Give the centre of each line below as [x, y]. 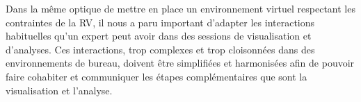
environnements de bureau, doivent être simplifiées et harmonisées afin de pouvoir [180, 63]
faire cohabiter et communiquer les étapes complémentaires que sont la [157, 76]
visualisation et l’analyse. [59, 90]
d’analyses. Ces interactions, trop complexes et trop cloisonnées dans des [160, 49]
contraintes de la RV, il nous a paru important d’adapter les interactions [160, 22]
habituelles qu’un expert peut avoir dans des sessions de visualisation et [159, 36]
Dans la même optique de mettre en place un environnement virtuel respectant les [180, 8]
